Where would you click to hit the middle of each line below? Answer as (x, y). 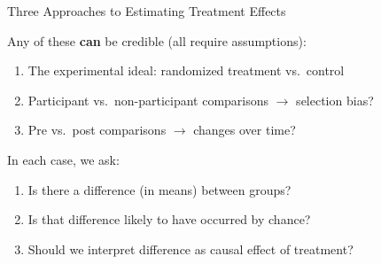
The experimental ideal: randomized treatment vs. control (186, 70)
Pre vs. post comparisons (97, 130)
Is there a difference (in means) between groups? (159, 189)
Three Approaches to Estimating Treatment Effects (147, 11)
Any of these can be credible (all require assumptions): (157, 40)
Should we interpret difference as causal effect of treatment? (190, 248)
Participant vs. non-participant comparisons (148, 100)
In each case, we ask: (63, 159)
